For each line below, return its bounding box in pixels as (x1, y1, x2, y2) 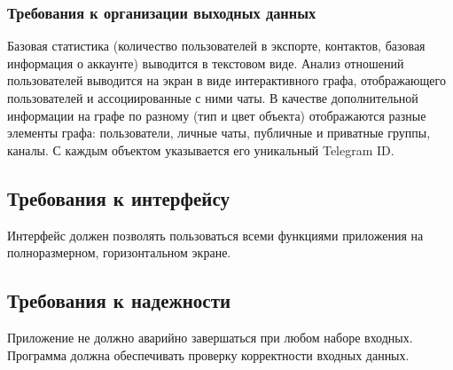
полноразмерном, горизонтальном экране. (7, 243, 231, 262)
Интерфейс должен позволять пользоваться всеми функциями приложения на (7, 225, 424, 244)
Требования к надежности (7, 287, 231, 314)
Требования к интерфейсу (7, 184, 230, 211)
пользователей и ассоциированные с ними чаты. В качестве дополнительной (7, 89, 418, 106)
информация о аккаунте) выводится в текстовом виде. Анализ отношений (7, 53, 404, 72)
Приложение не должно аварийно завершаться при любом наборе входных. (7, 327, 413, 346)
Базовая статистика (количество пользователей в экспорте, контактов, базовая (7, 36, 426, 55)
